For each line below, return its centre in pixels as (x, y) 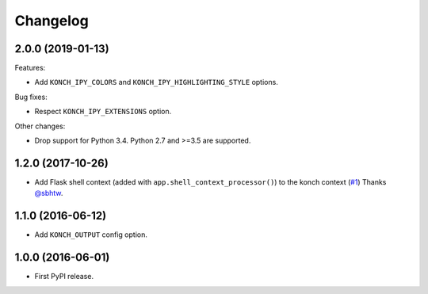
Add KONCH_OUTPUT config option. (91, 235)
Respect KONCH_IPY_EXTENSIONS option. (103, 112)
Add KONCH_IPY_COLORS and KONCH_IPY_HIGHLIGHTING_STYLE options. (157, 82)
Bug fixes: (31, 97)
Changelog (52, 21)
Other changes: (40, 126)
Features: (30, 68)
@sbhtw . (49, 193)
